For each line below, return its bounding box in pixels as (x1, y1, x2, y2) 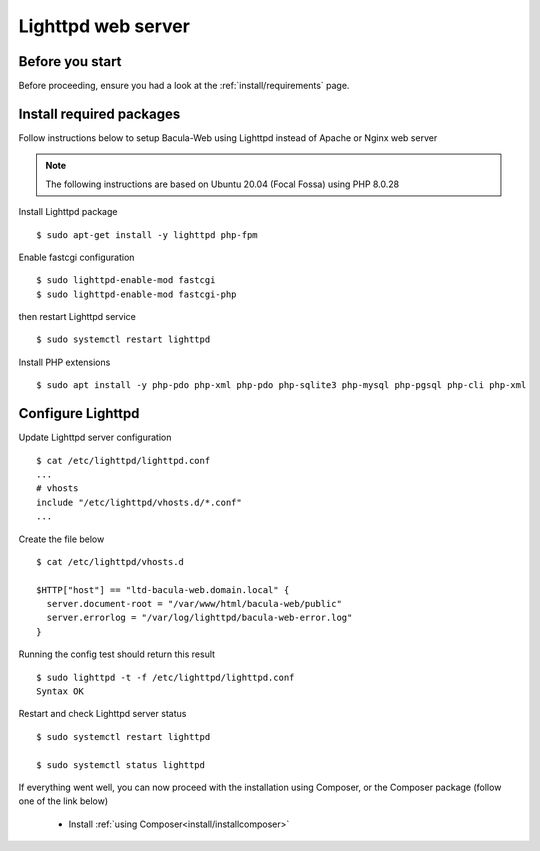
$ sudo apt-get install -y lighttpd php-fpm (36, 229, 259, 240)
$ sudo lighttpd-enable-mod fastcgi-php (36, 288, 237, 300)
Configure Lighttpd (18, 405, 140, 422)
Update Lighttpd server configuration (18, 431, 172, 444)
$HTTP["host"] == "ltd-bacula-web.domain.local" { (36, 584, 290, 595)
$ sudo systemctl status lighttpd (36, 759, 205, 770)
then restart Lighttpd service (18, 311, 137, 323)
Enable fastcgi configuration (18, 251, 135, 263)
